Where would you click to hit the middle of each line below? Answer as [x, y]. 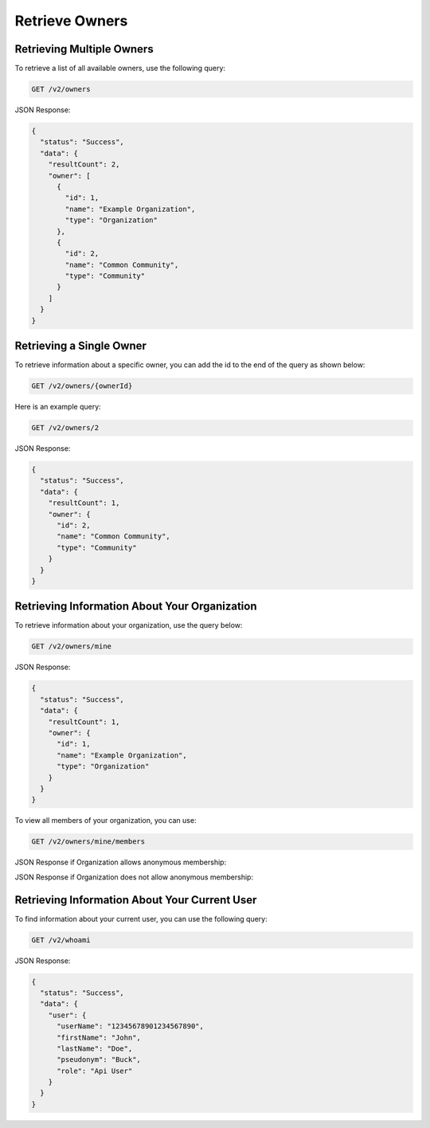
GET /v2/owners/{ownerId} [82, 386]
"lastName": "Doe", [95, 1048]
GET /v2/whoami [61, 940]
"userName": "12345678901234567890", [131, 1026]
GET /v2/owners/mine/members [88, 842]
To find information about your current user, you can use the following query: [141, 918]
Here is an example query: [58, 407]
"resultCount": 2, [84, 164]
